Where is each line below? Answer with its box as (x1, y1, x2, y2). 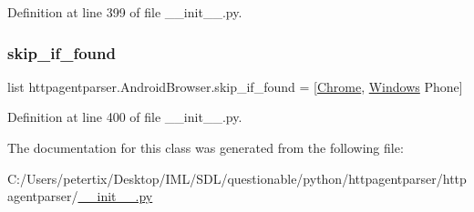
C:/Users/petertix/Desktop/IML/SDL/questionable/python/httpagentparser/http (7, 168, 467, 187)
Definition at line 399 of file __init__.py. (7, 3, 242, 21)
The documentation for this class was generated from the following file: (7, 138, 404, 156)
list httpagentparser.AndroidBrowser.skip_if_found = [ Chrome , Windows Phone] (7, 76, 463, 96)
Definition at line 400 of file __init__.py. (7, 107, 242, 126)
